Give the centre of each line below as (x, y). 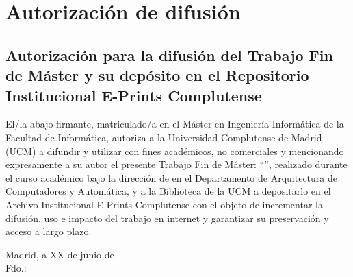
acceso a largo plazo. (49, 231)
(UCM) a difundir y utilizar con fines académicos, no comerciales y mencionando (175, 150)
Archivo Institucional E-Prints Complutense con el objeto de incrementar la (164, 204)
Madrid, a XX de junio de (60, 254)
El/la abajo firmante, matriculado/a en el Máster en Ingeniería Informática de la (175, 124)
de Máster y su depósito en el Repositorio (157, 75)
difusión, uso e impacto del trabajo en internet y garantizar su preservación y (167, 218)
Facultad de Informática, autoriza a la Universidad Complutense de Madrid (164, 137)
